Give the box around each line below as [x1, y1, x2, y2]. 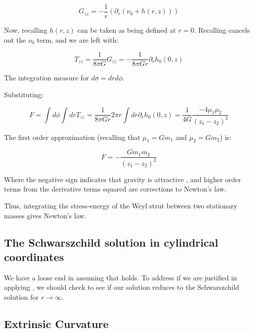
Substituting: [4, 89, 44, 99]
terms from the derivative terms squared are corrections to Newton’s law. [4, 184, 227, 194]
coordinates [4, 249, 64, 265]
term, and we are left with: [37, 34, 119, 45]
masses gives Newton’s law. [4, 210, 86, 220]
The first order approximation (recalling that [4, 132, 140, 142]
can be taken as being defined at [77, 25, 176, 35]
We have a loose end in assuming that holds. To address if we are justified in [4, 272, 237, 282]
